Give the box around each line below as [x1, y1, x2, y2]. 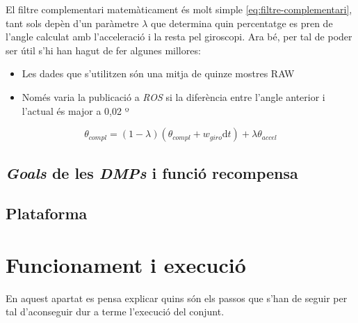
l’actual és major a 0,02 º [22, 103, 129, 118]
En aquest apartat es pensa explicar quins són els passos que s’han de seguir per [6, 290, 348, 305]
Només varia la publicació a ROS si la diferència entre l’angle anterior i [22, 89, 325, 104]
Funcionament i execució [6, 250, 246, 278]
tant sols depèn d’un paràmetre [6, 15, 139, 30]
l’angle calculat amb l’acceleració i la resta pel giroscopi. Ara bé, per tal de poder [6, 29, 352, 44]
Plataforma [6, 203, 88, 224]
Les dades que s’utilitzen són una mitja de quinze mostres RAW [22, 66, 295, 81]
